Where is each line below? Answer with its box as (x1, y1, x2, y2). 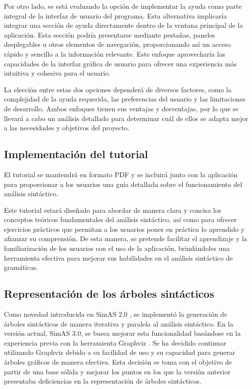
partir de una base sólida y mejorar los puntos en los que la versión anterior (4, 366, 231, 376)
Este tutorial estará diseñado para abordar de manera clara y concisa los (4, 205, 221, 215)
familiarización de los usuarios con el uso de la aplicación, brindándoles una (4, 243, 230, 253)
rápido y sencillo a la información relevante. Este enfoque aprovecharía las (4, 48, 225, 59)
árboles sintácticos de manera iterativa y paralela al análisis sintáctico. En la (4, 318, 233, 328)
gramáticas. (4, 262, 39, 272)
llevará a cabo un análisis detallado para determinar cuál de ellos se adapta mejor (4, 113, 249, 123)
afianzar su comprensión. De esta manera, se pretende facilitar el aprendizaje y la (4, 233, 248, 244)
